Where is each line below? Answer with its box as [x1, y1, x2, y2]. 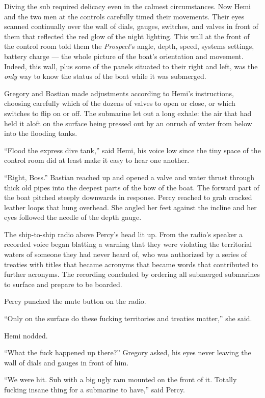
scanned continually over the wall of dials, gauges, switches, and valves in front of [4, 21, 258, 32]
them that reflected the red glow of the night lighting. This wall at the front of [4, 31, 250, 41]
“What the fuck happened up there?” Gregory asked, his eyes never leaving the [4, 347, 251, 358]
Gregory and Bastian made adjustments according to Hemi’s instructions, [4, 88, 234, 98]
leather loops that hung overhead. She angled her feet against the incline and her [4, 202, 257, 212]
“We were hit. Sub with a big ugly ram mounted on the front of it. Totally [4, 374, 237, 385]
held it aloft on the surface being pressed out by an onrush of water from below [4, 118, 252, 128]
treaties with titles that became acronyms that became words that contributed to [4, 259, 258, 269]
